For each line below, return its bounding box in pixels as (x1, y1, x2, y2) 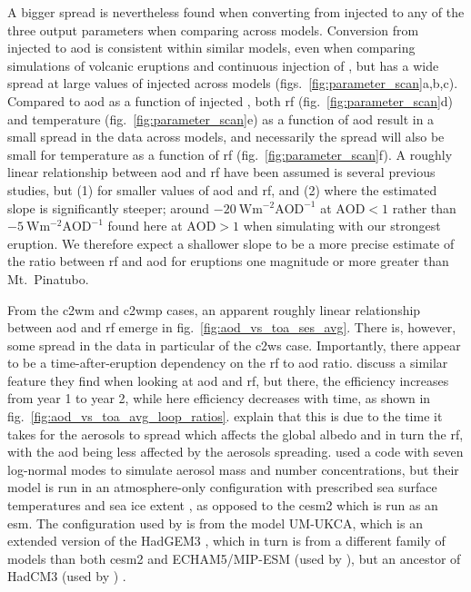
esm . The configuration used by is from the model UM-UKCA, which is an (7, 513, 423, 532)
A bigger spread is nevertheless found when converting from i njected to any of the (7, 3, 465, 21)
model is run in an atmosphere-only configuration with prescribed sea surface (7, 478, 437, 497)
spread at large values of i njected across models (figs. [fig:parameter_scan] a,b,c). (7, 74, 458, 93)
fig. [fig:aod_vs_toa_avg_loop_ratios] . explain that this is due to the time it (7, 407, 443, 426)
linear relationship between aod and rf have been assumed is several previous (7, 163, 436, 182)
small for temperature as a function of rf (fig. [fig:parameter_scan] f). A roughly (7, 144, 453, 163)
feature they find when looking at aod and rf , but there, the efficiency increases (7, 370, 449, 390)
